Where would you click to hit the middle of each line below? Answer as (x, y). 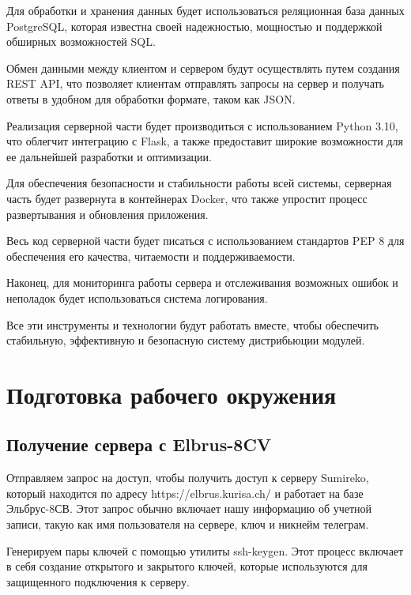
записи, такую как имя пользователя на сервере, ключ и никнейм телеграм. (188, 524)
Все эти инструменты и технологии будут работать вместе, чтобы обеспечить (192, 324)
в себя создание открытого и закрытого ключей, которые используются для (187, 566)
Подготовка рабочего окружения (172, 394)
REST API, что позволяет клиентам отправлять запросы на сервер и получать (196, 83)
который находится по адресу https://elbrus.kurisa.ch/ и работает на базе (185, 493)
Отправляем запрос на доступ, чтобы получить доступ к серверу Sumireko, (188, 478)
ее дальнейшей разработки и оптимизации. (109, 156)
